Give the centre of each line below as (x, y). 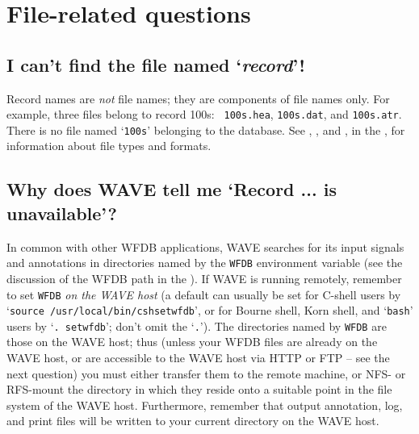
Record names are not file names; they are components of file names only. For (198, 98)
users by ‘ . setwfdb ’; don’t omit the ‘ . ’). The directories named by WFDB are (197, 325)
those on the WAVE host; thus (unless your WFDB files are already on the (192, 342)
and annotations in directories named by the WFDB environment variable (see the (205, 263)
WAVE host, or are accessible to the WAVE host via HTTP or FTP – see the (198, 358)
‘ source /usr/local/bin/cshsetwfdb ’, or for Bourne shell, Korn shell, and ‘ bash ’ (210, 310)
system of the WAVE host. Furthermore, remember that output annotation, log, (205, 405)
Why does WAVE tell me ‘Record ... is (172, 189)
